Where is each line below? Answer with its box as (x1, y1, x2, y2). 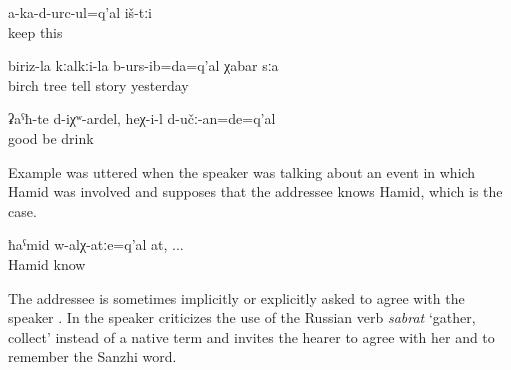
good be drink (8, 127, 94, 148)
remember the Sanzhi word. (8, 346, 177, 367)
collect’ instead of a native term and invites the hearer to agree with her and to (8, 326, 495, 347)
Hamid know (8, 253, 86, 274)
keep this (8, 21, 63, 42)
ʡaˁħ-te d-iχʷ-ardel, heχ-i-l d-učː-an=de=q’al (8, 108, 276, 129)
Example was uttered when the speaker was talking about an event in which (8, 161, 476, 182)
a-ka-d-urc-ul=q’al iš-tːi (8, 2, 153, 22)
